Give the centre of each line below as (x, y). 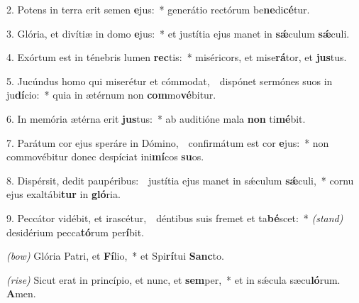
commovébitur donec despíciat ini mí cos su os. (105, 156)
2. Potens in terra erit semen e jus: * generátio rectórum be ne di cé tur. (158, 9)
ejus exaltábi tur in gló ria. (63, 194)
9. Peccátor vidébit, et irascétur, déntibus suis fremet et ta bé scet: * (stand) (175, 217)
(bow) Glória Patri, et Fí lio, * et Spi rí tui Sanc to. (115, 256)
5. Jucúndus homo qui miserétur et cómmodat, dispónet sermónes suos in (170, 81)
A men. (21, 293)
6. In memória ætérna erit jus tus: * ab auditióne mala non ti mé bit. (156, 118)
